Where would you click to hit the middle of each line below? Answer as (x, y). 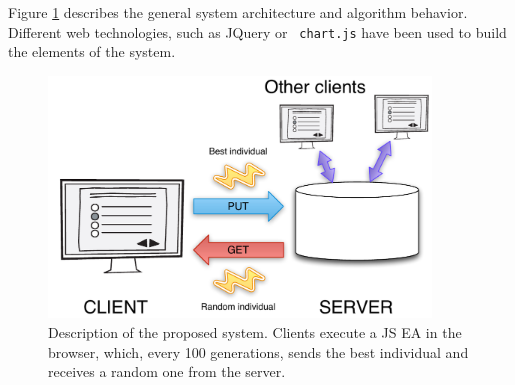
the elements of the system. (92, 51)
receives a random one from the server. (167, 371)
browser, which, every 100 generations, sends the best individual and (258, 351)
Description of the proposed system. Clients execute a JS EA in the (255, 332)
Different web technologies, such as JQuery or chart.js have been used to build (257, 31)
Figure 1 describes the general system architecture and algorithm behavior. (238, 12)
